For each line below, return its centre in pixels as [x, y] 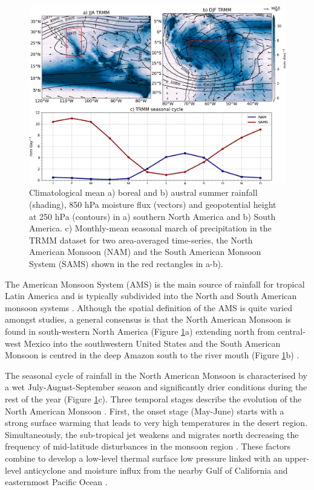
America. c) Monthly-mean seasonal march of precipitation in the [150, 228]
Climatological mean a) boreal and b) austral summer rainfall [143, 192]
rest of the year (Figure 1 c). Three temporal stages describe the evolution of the [153, 398]
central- [291, 331]
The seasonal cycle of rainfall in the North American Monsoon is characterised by [156, 375]
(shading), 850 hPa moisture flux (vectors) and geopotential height [153, 205]
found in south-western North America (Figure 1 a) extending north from [140, 331]
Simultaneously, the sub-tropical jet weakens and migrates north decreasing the [152, 434]
